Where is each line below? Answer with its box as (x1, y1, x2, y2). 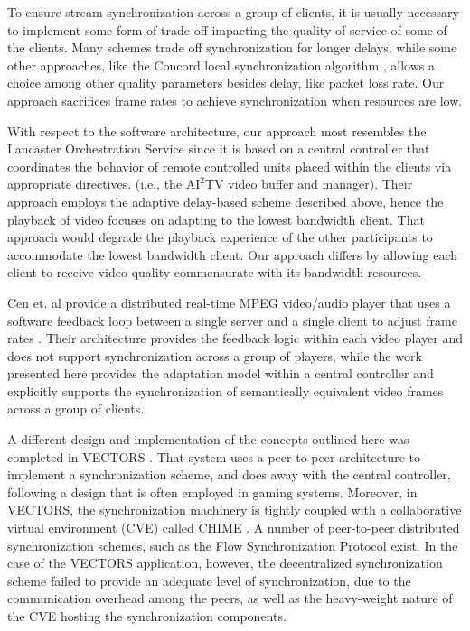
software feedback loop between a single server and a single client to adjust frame (7, 311, 457, 329)
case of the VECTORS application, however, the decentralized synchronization (7, 553, 443, 572)
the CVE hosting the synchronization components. (7, 607, 287, 625)
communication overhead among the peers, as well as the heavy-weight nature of (7, 589, 453, 608)
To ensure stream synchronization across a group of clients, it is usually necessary (7, 3, 459, 21)
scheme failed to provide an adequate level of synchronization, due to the (7, 571, 411, 589)
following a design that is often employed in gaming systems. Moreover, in (7, 482, 418, 501)
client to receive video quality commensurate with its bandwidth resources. (7, 263, 422, 282)
